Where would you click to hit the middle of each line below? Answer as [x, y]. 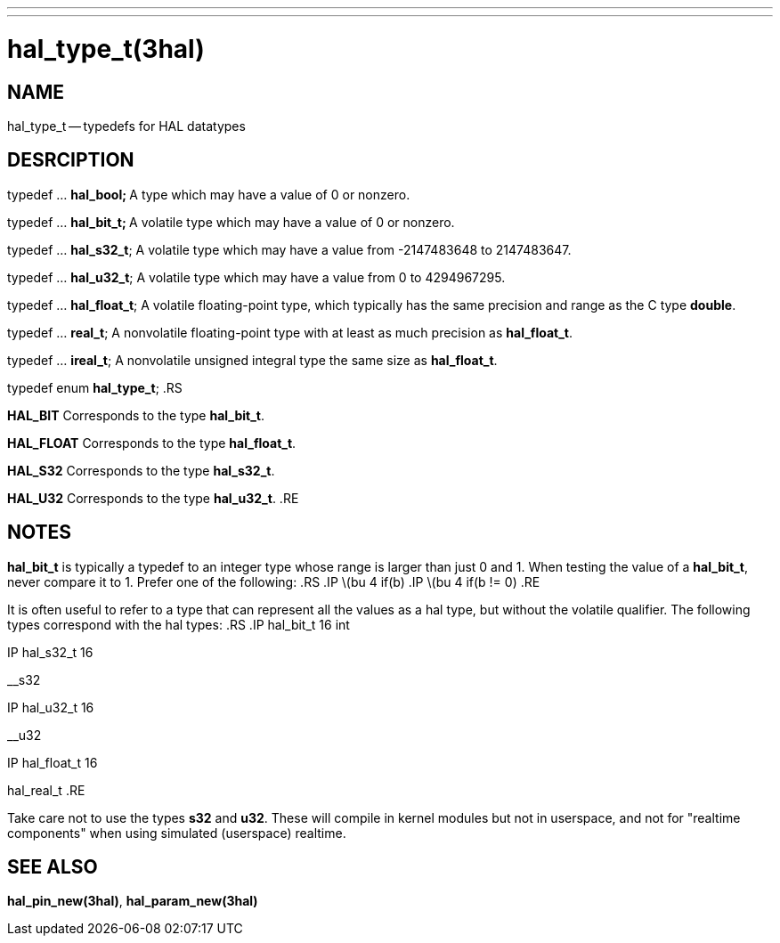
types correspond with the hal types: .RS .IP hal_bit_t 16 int [179, 624]
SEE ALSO [53, 867]
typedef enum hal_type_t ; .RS [95, 387]
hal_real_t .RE [46, 790]
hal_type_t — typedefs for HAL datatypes [126, 126]
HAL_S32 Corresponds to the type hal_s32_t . [141, 470]
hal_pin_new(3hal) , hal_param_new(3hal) [133, 901]
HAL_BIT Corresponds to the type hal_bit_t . [136, 415]
